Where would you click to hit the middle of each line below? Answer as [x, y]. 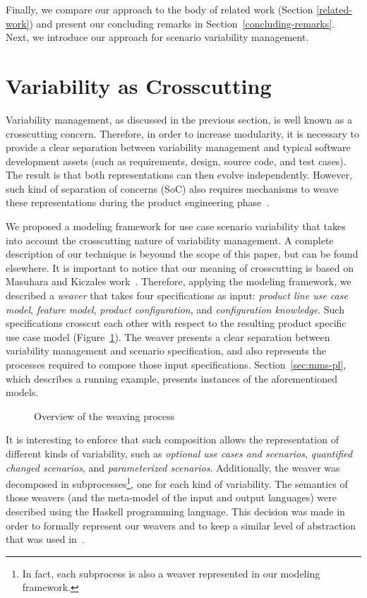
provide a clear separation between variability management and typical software [178, 147]
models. [22, 392]
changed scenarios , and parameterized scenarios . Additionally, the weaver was [173, 467]
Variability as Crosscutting [139, 85]
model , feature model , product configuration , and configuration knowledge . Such [175, 309]
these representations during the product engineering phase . [138, 202]
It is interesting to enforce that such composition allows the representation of [172, 439]
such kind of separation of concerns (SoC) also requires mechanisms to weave [172, 188]
